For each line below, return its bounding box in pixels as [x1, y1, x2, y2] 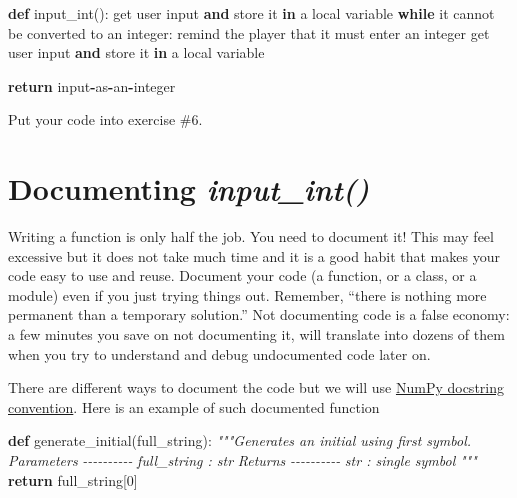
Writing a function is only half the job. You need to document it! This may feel [8, 226, 494, 247]
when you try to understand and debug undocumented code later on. [8, 343, 431, 364]
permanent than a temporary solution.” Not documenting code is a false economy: [8, 304, 510, 325]
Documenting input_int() [8, 168, 370, 210]
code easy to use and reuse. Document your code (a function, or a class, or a [8, 265, 477, 286]
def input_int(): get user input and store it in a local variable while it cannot [8, 3, 495, 23]
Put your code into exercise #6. [8, 109, 203, 130]
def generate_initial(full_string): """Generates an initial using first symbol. [8, 430, 472, 451]
